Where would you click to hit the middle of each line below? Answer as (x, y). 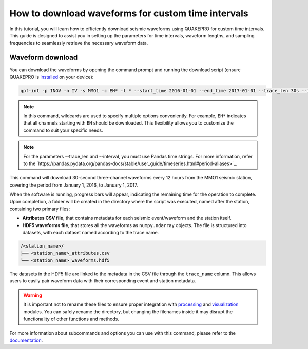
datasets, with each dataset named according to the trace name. (91, 233)
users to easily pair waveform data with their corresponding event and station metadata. (103, 281)
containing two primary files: (40, 209)
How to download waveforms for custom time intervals (129, 13)
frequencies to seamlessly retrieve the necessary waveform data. (79, 43)
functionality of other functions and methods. (71, 319)
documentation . (26, 340)
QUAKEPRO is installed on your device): (52, 77)
